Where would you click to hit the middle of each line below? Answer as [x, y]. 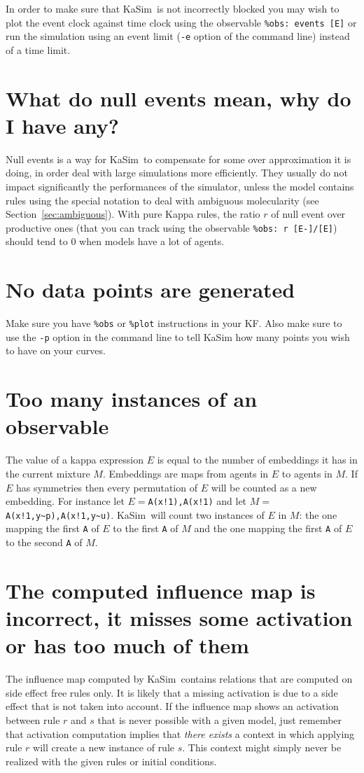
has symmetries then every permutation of [107, 487]
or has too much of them [127, 645]
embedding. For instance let [65, 501]
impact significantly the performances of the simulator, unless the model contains [180, 186]
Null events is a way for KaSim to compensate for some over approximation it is [178, 159]
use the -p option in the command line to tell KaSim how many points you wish [178, 336]
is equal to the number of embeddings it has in [257, 460]
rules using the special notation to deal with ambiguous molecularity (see [162, 200]
